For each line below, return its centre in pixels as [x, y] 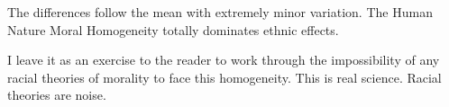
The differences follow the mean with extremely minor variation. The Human [220, 12]
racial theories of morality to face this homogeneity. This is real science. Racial [224, 77]
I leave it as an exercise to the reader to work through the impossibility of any [224, 60]
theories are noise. [57, 95]
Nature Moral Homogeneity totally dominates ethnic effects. [173, 29]
